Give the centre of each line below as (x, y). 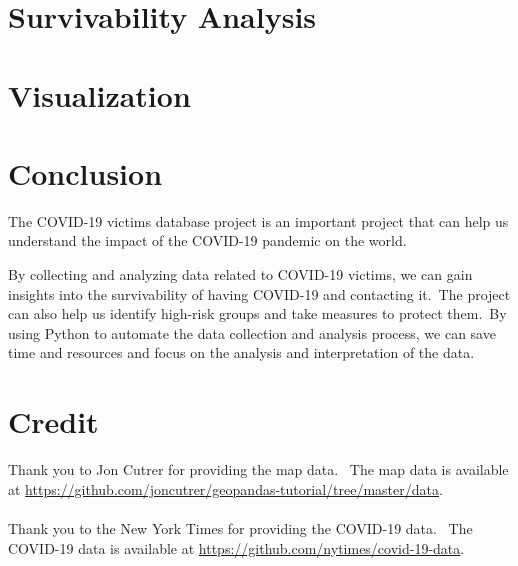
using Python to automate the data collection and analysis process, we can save (252, 332)
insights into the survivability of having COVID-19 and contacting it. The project (259, 293)
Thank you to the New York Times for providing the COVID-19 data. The (240, 527)
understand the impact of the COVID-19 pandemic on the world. (207, 240)
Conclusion (85, 172)
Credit (53, 421)
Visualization (99, 94)
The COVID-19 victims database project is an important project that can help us (258, 220)
